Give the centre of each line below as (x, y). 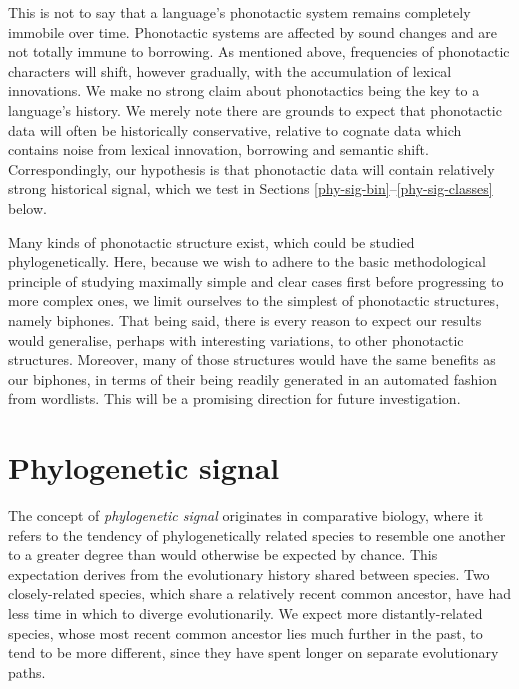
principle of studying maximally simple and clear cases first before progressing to (256, 280)
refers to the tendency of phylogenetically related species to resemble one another (257, 534)
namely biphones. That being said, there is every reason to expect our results (245, 319)
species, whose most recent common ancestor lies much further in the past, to (245, 632)
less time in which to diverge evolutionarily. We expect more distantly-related (245, 612)
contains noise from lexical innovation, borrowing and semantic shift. (218, 149)
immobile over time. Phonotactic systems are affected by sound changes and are (253, 31)
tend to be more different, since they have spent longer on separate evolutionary (253, 652)
